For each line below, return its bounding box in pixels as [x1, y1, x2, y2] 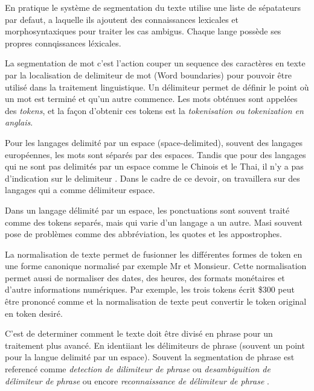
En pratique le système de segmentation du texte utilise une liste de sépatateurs [5, 1, 301, 13]
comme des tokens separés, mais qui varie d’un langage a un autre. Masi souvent [5, 215, 303, 228]
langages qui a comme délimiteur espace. [5, 183, 155, 196]
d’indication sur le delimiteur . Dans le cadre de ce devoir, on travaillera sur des [5, 171, 300, 184]
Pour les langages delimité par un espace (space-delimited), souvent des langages [5, 136, 303, 148]
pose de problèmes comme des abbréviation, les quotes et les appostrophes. [5, 227, 282, 240]
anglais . [5, 116, 33, 129]
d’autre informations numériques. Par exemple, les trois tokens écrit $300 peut [5, 283, 295, 296]
